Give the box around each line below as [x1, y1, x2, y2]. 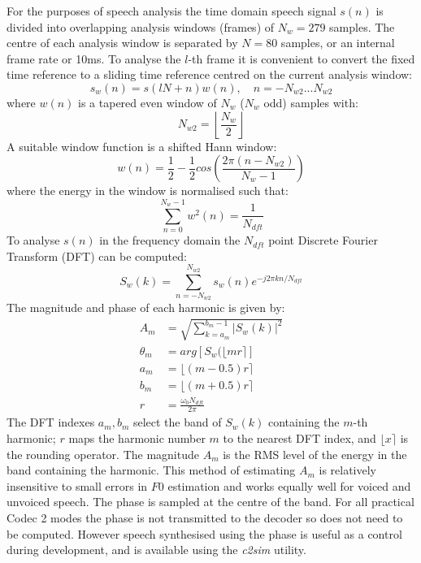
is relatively [319, 461, 377, 479]
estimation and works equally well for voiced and [167, 477, 411, 494]
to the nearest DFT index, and [223, 430, 376, 447]
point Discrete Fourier [268, 232, 378, 249]
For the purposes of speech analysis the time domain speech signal [7, 2, 336, 19]
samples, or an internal [280, 34, 395, 51]
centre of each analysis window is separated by [7, 34, 238, 51]
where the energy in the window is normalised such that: [7, 182, 289, 199]
